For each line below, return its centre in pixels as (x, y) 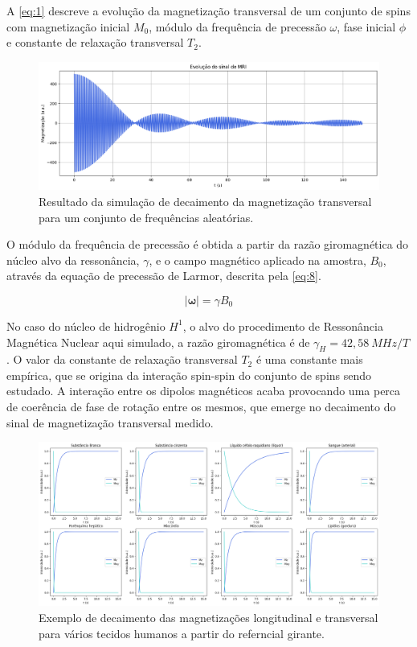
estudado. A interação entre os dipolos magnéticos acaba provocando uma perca (204, 391)
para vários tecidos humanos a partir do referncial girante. (182, 633)
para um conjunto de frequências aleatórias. (146, 217)
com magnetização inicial (68, 26)
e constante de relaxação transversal (95, 42)
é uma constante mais (309, 359)
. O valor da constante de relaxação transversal (122, 359)
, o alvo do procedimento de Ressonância (283, 326)
